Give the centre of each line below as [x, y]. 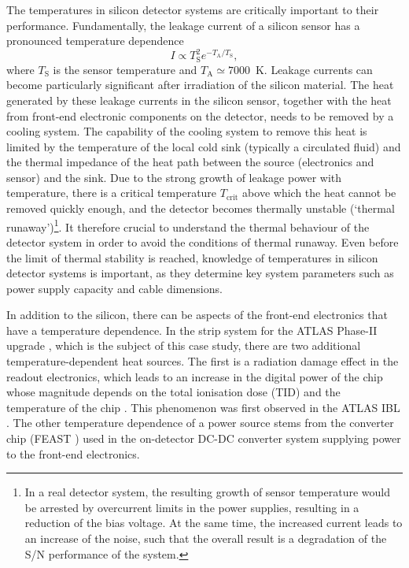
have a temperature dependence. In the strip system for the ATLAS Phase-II [192, 330]
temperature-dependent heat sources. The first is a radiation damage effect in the [203, 361]
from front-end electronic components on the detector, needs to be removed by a [200, 115]
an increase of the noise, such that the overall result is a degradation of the [206, 538]
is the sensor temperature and [125, 69]
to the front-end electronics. [73, 453]
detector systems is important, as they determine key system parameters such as [200, 273]
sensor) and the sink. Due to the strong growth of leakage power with [174, 177]
